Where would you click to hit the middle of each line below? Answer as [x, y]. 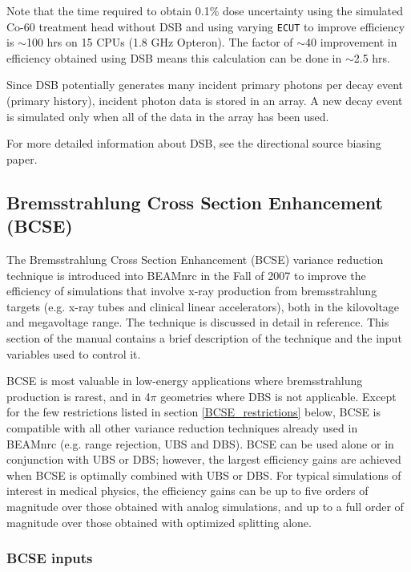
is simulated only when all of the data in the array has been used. [168, 116]
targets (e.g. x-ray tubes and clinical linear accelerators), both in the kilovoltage [203, 306]
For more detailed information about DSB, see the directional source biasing [194, 143]
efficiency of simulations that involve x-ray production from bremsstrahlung [192, 291]
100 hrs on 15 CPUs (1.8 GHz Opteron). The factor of [159, 42]
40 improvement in [351, 42]
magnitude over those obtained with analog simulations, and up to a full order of [205, 506]
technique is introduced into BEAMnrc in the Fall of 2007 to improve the [186, 275]
